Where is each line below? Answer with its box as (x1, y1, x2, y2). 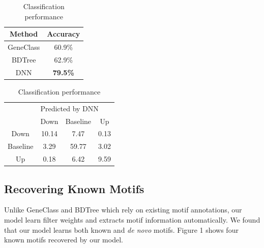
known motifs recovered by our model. (4, 234, 123, 245)
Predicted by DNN (40, 103, 99, 113)
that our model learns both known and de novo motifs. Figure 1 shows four (4, 224, 239, 235)
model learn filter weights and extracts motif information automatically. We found (4, 214, 260, 225)
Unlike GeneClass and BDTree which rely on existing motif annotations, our (4, 204, 242, 215)
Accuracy (47, 28, 80, 39)
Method (9, 28, 38, 39)
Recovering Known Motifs (4, 180, 144, 196)
